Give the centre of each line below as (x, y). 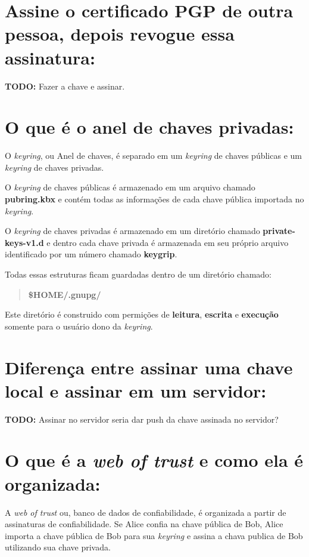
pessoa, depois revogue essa (120, 34)
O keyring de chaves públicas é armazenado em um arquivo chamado (130, 187)
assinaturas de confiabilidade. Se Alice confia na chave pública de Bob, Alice (144, 524)
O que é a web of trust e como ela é (154, 460)
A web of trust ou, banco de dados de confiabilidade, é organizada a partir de (146, 512)
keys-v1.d (24, 242)
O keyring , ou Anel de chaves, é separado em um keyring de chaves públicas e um (153, 156)
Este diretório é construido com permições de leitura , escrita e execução (142, 314)
